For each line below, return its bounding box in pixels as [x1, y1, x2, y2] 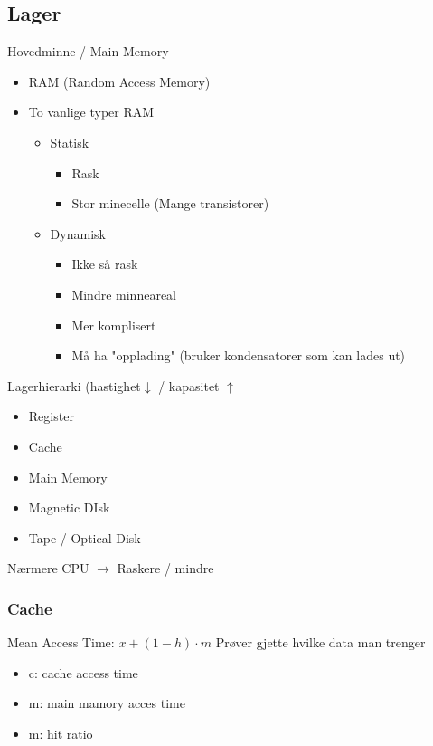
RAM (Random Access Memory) [28, 72, 211, 91]
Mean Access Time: [7, 633, 115, 652]
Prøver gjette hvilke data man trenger [215, 633, 426, 652]
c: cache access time [28, 663, 138, 682]
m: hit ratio [28, 723, 93, 742]
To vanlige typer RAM [28, 102, 155, 121]
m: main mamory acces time [28, 693, 185, 713]
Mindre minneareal [71, 284, 176, 303]
